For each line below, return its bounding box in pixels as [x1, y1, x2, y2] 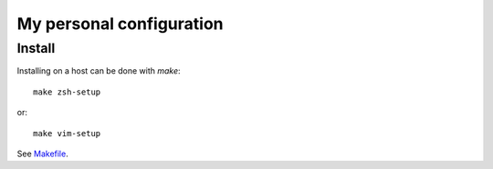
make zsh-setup [33, 86, 101, 97]
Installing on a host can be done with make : [16, 65, 182, 76]
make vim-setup [33, 128, 101, 138]
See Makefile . [16, 148, 68, 159]
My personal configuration [16, 14, 224, 34]
